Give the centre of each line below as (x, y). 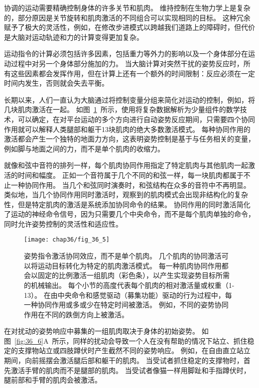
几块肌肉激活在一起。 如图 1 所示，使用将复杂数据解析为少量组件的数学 (122, 109)
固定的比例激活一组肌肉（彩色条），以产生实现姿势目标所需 (133, 275)
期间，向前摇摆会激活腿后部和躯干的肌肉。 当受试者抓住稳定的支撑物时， (124, 360)
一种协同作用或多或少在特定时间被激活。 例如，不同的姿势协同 (126, 305)
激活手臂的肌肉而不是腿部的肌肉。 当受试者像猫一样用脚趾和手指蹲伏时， (130, 370)
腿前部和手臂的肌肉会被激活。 (53, 380)
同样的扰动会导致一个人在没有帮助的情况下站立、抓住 (160, 340)
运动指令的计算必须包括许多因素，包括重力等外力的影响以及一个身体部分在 (126, 54)
